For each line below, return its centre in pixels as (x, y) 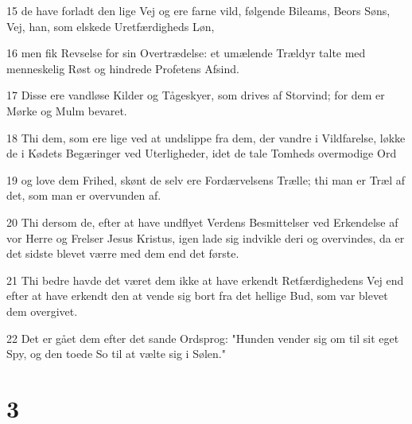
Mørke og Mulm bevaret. (67, 110)
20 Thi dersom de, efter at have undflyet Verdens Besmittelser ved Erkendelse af (202, 222)
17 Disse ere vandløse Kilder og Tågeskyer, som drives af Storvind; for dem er (196, 95)
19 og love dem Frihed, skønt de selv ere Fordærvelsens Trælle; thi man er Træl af (206, 179)
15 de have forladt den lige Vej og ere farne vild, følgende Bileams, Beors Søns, (198, 10)
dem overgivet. (42, 311)
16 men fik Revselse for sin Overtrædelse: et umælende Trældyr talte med (186, 53)
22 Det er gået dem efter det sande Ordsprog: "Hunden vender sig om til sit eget (203, 338)
